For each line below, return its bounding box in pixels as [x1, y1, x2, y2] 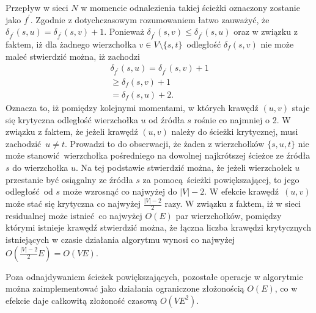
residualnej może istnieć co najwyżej [6, 209, 142, 221]
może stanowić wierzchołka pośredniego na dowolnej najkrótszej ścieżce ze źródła [6, 149, 310, 162]
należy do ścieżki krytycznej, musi [171, 125, 298, 138]
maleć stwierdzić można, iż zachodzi [6, 49, 140, 62]
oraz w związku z [233, 25, 298, 38]
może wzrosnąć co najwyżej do [62, 185, 177, 198]
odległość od [6, 185, 53, 198]
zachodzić [6, 137, 42, 149]
